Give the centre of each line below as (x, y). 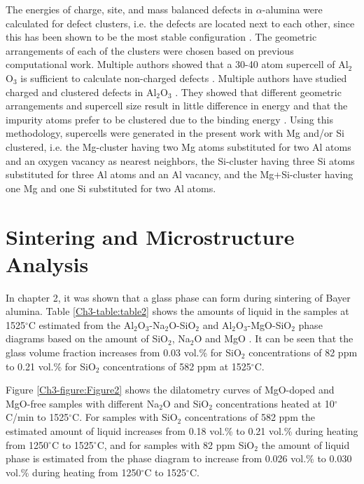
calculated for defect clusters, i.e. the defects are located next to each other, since (180, 23)
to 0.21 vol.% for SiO (51, 366)
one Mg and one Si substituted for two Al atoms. (111, 188)
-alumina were (292, 9)
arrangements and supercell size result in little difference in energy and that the (177, 106)
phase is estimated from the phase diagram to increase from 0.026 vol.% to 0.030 (179, 458)
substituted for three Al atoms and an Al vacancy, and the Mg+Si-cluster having (180, 174)
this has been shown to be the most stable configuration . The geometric (161, 37)
